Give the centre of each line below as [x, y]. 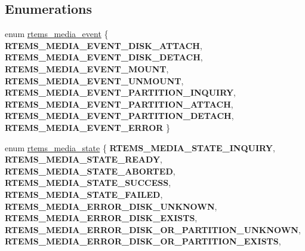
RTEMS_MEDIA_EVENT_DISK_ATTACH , [104, 45]
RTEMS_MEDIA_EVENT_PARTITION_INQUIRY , [121, 92]
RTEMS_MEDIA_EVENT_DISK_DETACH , [104, 57]
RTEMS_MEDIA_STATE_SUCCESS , [88, 183]
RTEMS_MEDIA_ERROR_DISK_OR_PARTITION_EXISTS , [143, 241]
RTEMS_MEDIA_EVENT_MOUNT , [87, 68]
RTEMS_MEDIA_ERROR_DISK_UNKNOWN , [111, 206]
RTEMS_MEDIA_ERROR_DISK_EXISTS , [101, 218]
